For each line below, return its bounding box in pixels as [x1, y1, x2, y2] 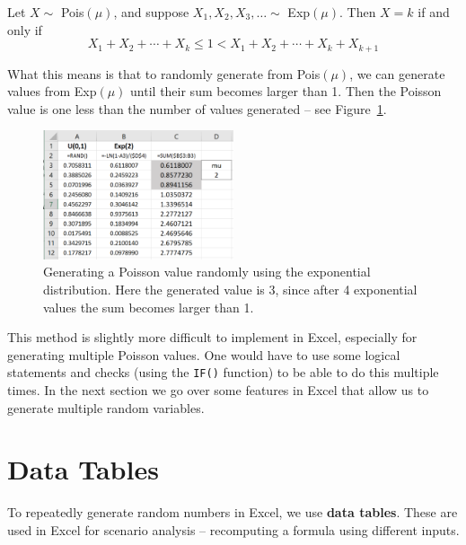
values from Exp [7, 82, 97, 101]
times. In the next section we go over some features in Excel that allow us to [7, 381, 429, 400]
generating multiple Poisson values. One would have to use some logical [7, 345, 400, 364]
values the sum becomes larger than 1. [43, 297, 254, 316]
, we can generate [349, 64, 445, 83]
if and [418, 3, 450, 21]
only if [7, 20, 42, 39]
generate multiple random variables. [7, 398, 205, 417]
